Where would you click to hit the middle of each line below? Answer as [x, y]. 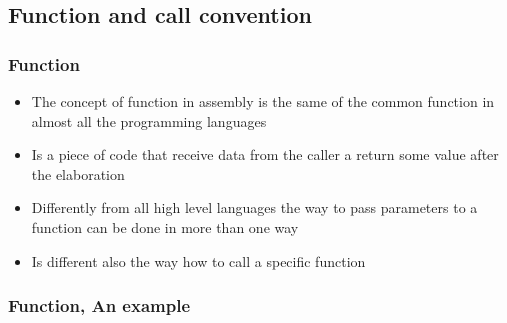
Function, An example [99, 305]
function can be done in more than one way [165, 226]
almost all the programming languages [149, 120]
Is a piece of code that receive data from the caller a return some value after [265, 154]
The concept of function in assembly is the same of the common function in [263, 101]
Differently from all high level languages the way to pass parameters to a [254, 207]
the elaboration [78, 173]
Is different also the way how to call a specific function [198, 260]
